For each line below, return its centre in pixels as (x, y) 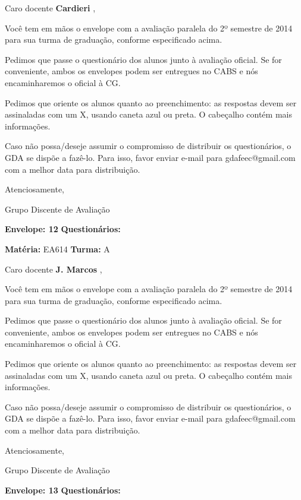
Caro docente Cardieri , (50, 8)
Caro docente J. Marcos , (54, 269)
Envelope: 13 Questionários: (63, 490)
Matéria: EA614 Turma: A (57, 249)
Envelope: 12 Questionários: (63, 229)
